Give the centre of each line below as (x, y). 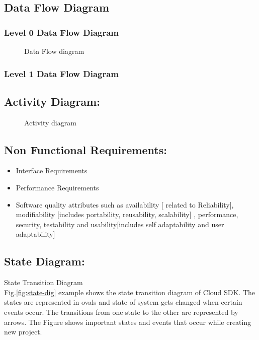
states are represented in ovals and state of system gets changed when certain (123, 302)
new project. (23, 332)
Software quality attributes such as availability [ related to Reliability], (125, 204)
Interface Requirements (52, 171)
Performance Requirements (57, 188)
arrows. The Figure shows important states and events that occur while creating (128, 322)
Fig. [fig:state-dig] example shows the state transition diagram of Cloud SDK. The (130, 292)
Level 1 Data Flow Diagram (61, 73)
